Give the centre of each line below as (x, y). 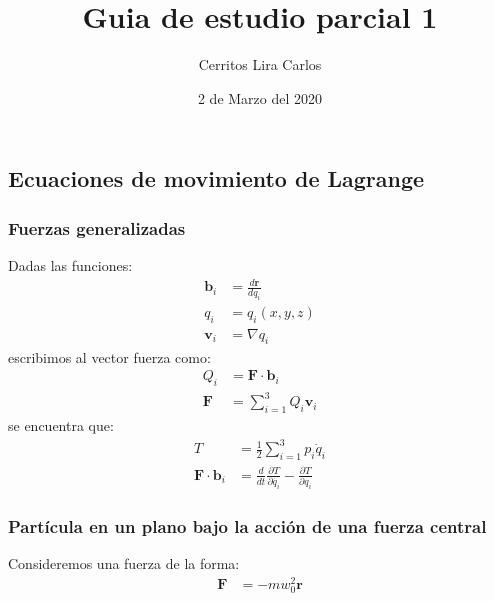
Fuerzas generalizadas (97, 227)
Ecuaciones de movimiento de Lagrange (216, 178)
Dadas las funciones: (70, 264)
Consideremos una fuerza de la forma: (124, 563)
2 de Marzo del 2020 (260, 97)
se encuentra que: (61, 425)
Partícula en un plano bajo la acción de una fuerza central (247, 525)
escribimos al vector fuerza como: (109, 356)
